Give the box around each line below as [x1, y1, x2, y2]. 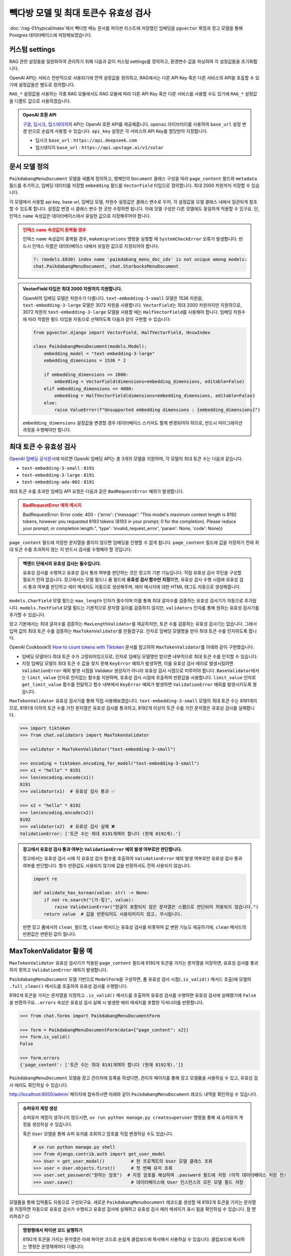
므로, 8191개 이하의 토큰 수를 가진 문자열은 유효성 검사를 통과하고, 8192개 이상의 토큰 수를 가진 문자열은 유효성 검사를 [9, 705, 237, 711]
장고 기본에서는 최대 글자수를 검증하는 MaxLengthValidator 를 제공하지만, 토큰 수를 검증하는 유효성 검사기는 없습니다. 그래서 [9, 621, 257, 627]
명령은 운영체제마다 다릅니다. [28, 1243, 85, 1249]
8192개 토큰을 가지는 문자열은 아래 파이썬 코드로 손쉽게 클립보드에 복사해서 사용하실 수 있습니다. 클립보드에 [23, 1236, 232, 1242]
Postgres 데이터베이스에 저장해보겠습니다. [9, 32, 92, 38]
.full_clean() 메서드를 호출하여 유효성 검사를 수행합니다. [9, 983, 128, 989]
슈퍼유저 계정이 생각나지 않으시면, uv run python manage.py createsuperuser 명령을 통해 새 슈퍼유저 [23, 1114, 238, 1120]
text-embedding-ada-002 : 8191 [22, 479, 95, 485]
